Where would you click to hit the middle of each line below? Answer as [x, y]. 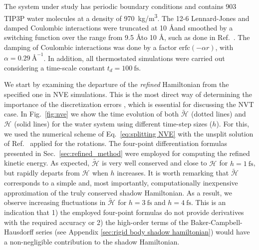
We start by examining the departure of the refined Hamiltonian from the [117, 84]
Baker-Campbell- [217, 222]
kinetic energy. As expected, [47, 163]
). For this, [233, 123]
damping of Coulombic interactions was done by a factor [90, 47]
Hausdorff [19, 232]
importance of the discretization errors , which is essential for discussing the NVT [129, 104]
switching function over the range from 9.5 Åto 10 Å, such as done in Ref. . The [127, 37]
